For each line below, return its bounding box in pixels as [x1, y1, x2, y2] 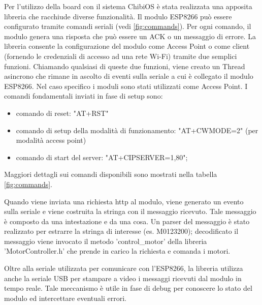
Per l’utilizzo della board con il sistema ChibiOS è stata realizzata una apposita [4, 1, 252, 11]
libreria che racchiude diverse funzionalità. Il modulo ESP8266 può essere [4, 11, 232, 21]
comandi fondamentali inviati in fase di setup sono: [4, 90, 163, 101]
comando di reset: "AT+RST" [16, 107, 109, 118]
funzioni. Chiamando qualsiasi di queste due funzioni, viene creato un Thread [4, 60, 245, 71]
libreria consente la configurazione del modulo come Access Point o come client [4, 41, 250, 51]
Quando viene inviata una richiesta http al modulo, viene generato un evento [4, 196, 244, 206]
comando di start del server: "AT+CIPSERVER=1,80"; [16, 151, 188, 162]
